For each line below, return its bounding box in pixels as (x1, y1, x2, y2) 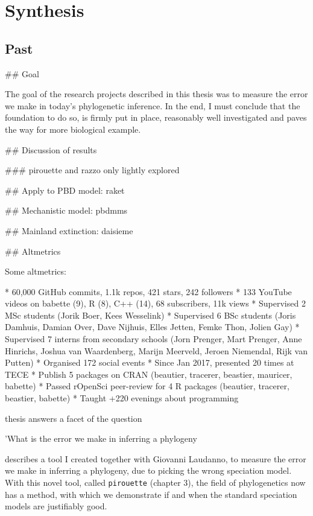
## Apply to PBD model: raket (5, 183, 125, 196)
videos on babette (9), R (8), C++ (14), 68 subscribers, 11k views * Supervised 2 (5, 297, 306, 310)
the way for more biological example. (5, 123, 141, 135)
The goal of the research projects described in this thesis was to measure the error (5, 88, 308, 100)
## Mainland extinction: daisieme (5, 224, 133, 237)
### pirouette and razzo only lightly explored (5, 164, 180, 176)
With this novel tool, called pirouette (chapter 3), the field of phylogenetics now (5, 476, 306, 489)
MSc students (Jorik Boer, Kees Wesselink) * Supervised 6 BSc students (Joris (5, 308, 296, 321)
